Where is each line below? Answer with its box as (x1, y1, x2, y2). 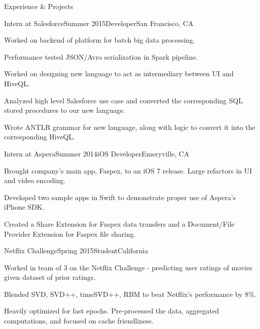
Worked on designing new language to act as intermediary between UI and (4, 68, 234, 79)
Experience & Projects (4, 1, 73, 11)
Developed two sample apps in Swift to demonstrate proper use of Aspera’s (4, 192, 236, 202)
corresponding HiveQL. (4, 131, 75, 142)
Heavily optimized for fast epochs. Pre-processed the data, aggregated (4, 305, 219, 316)
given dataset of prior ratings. (4, 272, 96, 282)
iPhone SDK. (4, 202, 45, 212)
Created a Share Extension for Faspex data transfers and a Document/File (4, 218, 235, 229)
